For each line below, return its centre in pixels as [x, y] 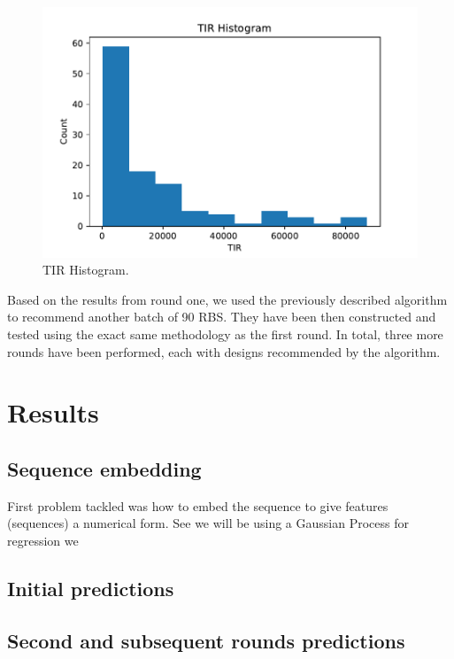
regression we [43, 540]
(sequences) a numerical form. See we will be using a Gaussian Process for [208, 523]
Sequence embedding [104, 468]
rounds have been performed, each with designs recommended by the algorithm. [224, 351]
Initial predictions [91, 588]
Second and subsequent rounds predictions [206, 640]
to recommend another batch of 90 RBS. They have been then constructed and [222, 317]
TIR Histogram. [86, 270]
